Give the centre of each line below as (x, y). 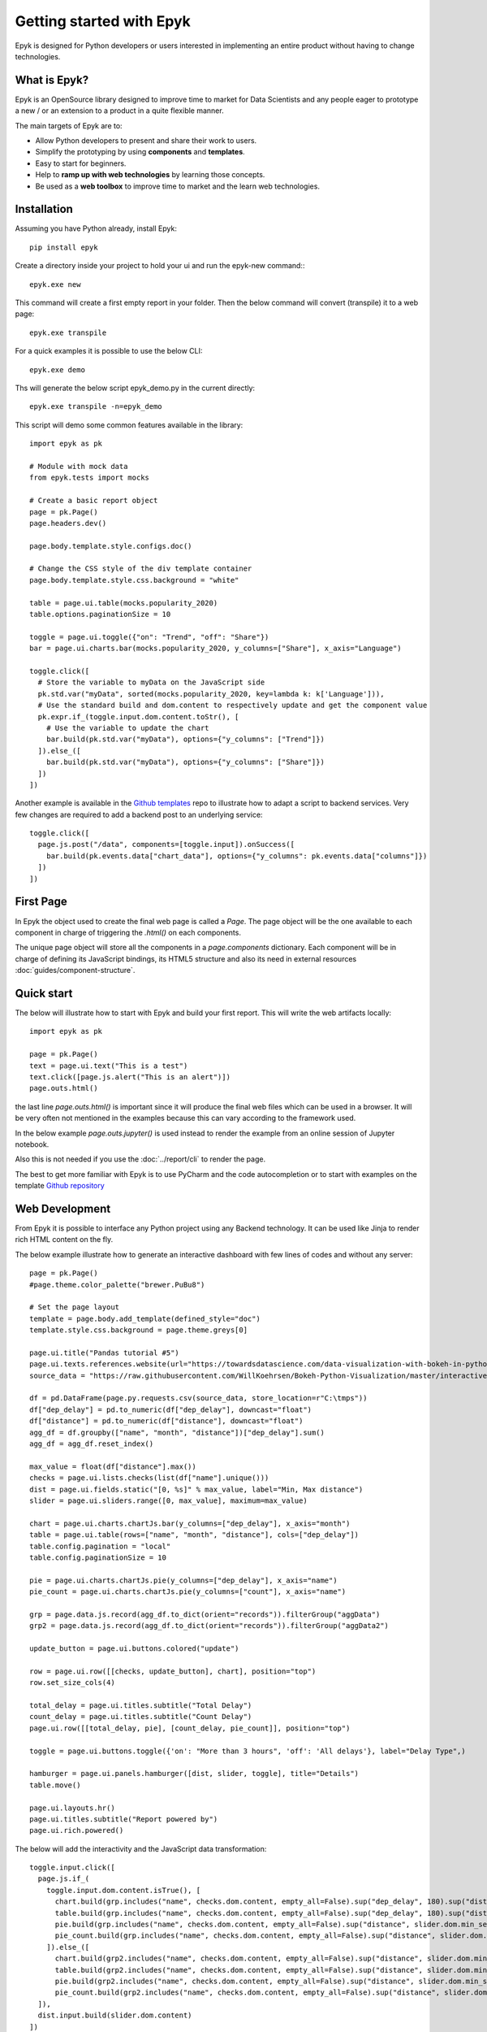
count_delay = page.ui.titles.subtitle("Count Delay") (141, 1717)
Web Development (63, 1208)
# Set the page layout (75, 1307)
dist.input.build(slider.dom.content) (115, 2015)
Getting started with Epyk (103, 21)
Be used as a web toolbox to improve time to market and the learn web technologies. (178, 186)
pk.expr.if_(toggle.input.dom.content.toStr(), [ (138, 716)
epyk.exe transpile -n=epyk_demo (96, 407)
